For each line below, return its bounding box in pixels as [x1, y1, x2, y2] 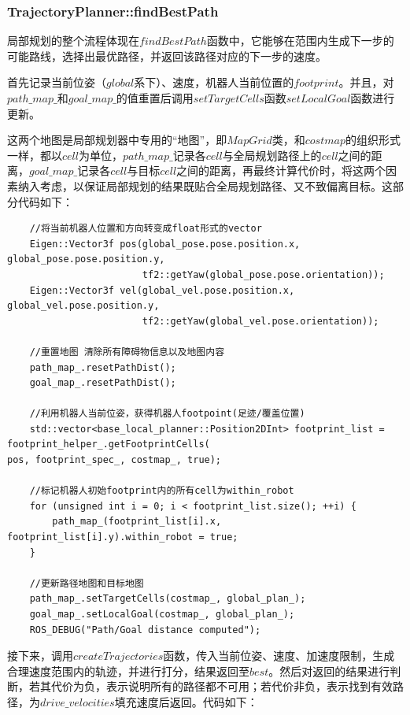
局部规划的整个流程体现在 [7, 32, 139, 49]
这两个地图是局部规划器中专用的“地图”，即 [7, 132, 227, 148]
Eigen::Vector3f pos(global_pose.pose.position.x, [29, 238, 301, 250]
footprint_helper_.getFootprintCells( [7, 439, 210, 450]
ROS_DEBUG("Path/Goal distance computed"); [29, 624, 261, 635]
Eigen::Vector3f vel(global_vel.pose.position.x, [29, 284, 295, 296]
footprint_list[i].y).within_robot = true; [7, 532, 238, 543]
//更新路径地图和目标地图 [29, 577, 144, 589]
